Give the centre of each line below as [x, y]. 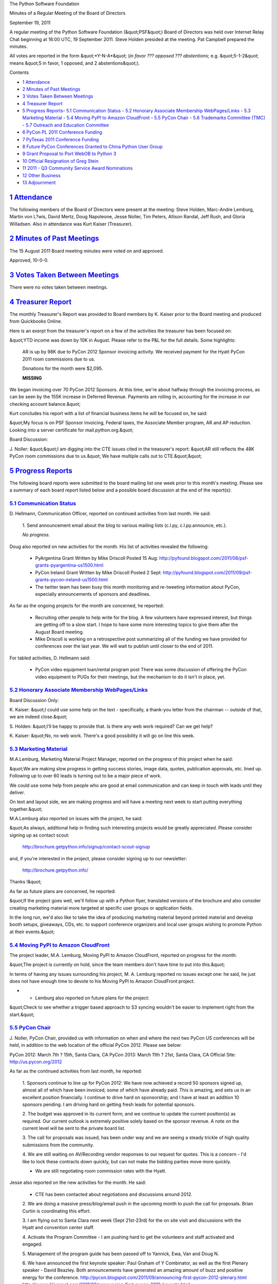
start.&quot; [22, 1014]
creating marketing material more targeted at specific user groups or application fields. [101, 908]
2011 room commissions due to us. [59, 359]
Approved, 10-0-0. [29, 260]
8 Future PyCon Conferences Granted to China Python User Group [93, 147]
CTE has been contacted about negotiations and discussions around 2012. [114, 1194]
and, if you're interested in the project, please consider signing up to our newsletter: [98, 858]
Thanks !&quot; [26, 882]
